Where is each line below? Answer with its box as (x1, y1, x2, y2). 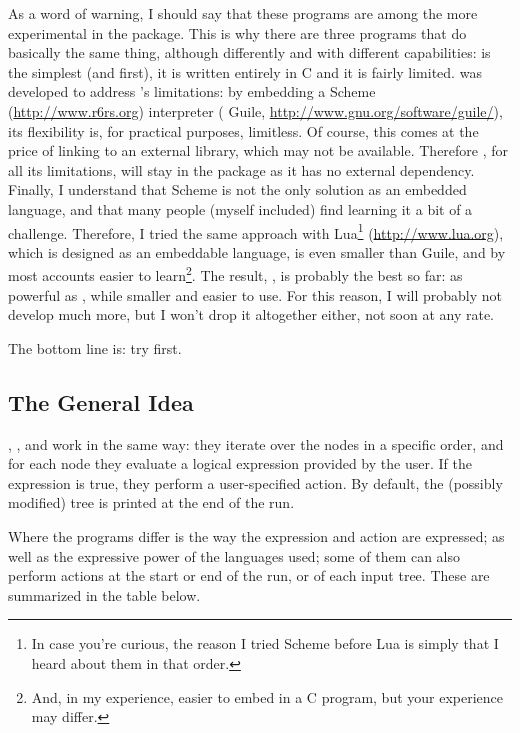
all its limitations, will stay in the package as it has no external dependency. (8, 159, 475, 180)
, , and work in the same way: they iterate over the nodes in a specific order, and (8, 433, 504, 454)
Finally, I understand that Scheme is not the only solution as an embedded (8, 179, 467, 200)
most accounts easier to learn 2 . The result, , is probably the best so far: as (8, 262, 463, 286)
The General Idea (8, 386, 194, 417)
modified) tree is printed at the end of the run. (8, 492, 295, 513)
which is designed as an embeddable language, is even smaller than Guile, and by (8, 241, 506, 262)
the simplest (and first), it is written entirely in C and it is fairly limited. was (8, 61, 482, 82)
